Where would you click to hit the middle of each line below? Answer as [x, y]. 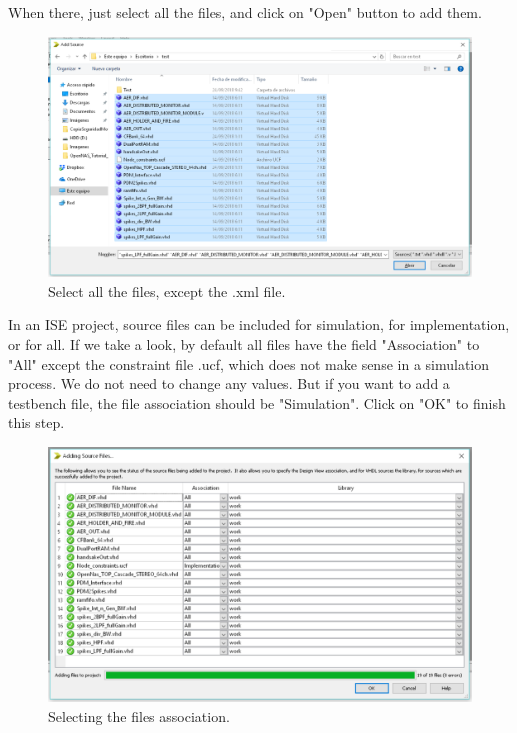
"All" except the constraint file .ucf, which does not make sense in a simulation [249, 363]
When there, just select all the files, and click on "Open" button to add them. [245, 12]
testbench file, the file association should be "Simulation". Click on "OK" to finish [257, 402]
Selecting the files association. [139, 715]
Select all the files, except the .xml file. [167, 290]
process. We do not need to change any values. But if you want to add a [229, 383]
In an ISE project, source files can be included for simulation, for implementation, [259, 324]
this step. [36, 422]
